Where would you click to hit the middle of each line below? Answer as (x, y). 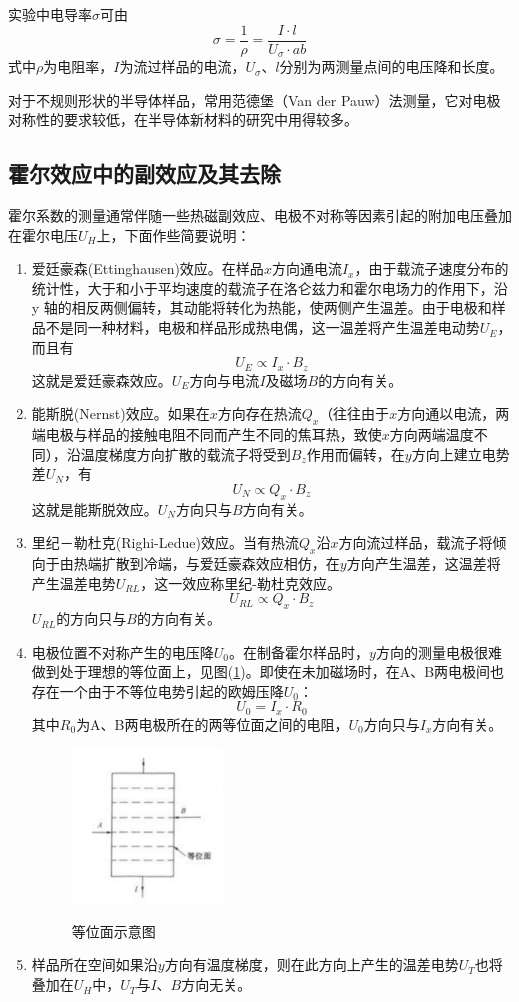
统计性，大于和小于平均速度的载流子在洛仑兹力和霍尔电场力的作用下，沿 (269, 287)
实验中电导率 (50, 14)
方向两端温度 (431, 434)
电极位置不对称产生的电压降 (122, 651)
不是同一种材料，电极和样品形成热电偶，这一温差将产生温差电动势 (262, 327)
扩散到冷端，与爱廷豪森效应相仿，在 (220, 563)
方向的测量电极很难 (438, 651)
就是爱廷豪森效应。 (108, 379)
